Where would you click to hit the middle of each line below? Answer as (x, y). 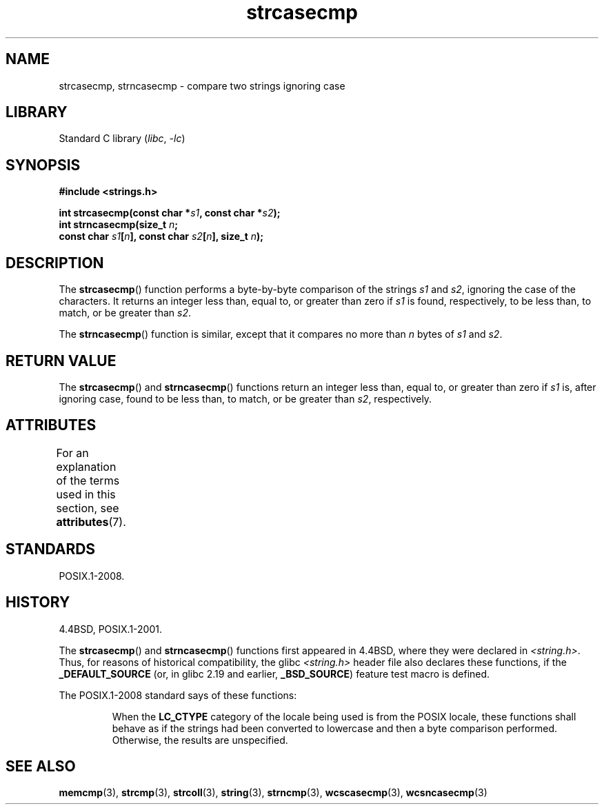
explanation (86, 466)
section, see (88, 508)
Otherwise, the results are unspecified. (200, 740)
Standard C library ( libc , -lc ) (122, 139)
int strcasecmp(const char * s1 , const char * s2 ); (170, 213)
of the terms (88, 480)
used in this (86, 494)
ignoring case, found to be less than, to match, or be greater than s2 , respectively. (245, 398)
